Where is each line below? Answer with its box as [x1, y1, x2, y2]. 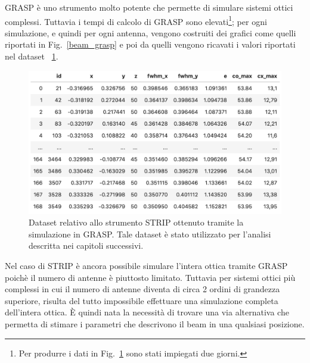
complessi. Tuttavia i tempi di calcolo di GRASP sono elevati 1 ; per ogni [5, 13, 267, 27]
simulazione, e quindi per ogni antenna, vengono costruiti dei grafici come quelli [5, 26, 296, 39]
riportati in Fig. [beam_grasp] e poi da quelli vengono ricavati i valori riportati [5, 38, 296, 51]
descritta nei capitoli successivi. [29, 239, 144, 252]
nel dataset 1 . [5, 50, 58, 62]
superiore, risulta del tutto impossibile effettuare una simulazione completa [5, 294, 278, 306]
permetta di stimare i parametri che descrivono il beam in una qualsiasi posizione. [5, 317, 305, 330]
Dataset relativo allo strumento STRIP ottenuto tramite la [29, 216, 244, 229]
